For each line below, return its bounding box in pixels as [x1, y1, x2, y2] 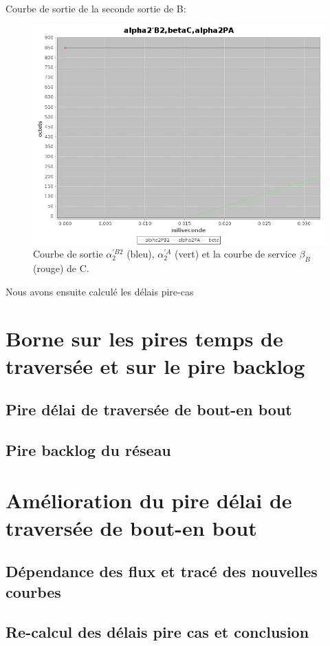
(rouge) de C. [33, 260, 89, 275]
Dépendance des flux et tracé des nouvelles [5, 561, 318, 582]
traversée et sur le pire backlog [5, 351, 305, 379]
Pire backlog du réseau [5, 439, 171, 460]
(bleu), [126, 247, 155, 261]
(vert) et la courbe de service [175, 247, 296, 261]
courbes [5, 581, 61, 602]
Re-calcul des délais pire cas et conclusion [5, 621, 309, 643]
